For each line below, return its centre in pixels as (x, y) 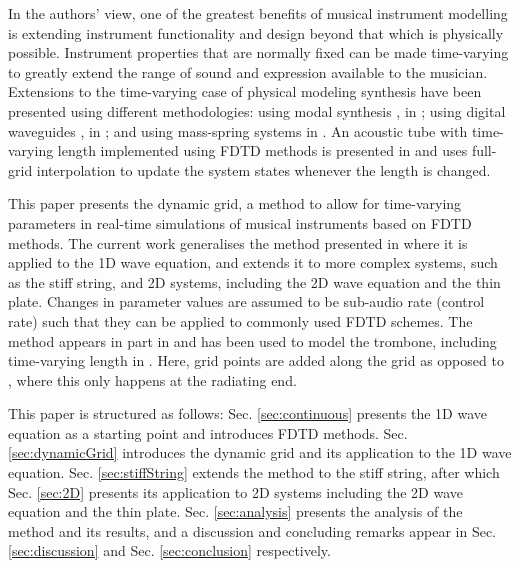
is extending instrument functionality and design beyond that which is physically (256, 32)
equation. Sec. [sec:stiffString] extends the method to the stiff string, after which (254, 472)
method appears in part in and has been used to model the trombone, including (252, 340)
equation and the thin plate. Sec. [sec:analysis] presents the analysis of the (235, 511)
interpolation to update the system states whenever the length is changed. (263, 169)
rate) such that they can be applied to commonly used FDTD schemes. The (240, 320)
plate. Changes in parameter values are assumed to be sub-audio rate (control (246, 301)
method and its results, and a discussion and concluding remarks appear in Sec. (252, 530)
